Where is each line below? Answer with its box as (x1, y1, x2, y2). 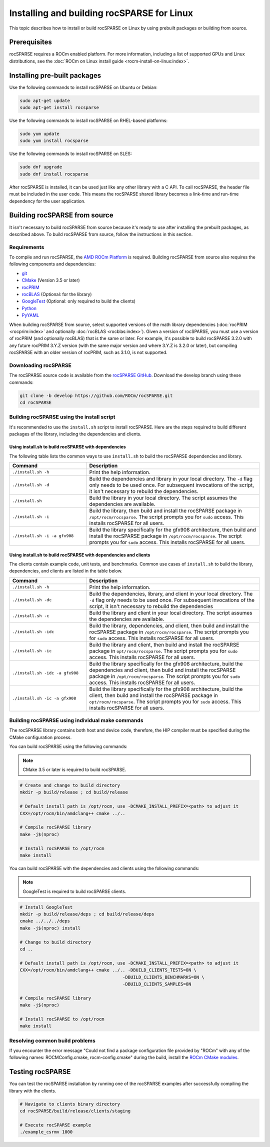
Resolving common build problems (9, 1037, 96, 1044)
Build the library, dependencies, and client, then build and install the (89, 622, 249, 629)
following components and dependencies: (9, 261, 96, 267)
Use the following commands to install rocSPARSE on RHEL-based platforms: (9, 117, 168, 123)
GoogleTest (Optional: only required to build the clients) (21, 298, 136, 304)
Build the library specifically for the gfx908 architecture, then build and (89, 526, 256, 533)
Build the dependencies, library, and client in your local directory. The (89, 590, 253, 597)
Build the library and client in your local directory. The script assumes (89, 609, 252, 616)
